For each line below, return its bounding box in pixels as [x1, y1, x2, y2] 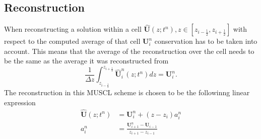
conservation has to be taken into [154, 36, 257, 46]
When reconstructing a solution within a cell [4, 24, 142, 34]
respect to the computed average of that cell [4, 36, 141, 46]
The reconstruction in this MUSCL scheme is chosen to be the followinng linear [4, 87, 250, 98]
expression [4, 97, 36, 107]
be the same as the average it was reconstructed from [4, 55, 169, 66]
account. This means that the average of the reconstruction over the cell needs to [4, 45, 254, 56]
